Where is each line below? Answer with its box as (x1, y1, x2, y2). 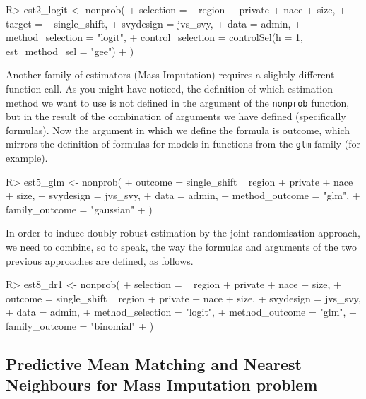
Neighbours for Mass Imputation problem (6, 374, 318, 395)
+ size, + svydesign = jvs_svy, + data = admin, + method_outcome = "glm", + (6, 188, 360, 203)
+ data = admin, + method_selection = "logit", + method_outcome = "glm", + (6, 304, 358, 319)
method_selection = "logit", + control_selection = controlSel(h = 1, (6, 30, 303, 44)
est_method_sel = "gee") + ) (6, 43, 134, 58)
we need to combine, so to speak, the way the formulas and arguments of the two (6, 239, 357, 254)
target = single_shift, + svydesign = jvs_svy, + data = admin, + (6, 16, 302, 30)
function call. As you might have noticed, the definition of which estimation (6, 81, 333, 95)
